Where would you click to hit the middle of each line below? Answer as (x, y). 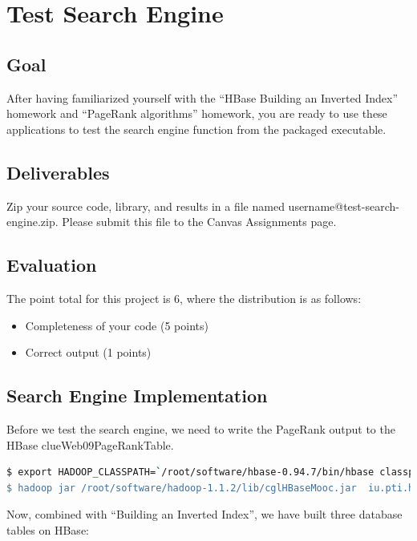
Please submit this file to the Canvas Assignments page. (199, 222)
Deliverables (58, 172)
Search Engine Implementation (137, 396)
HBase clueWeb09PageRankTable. (90, 444)
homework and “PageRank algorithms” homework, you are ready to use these (197, 113)
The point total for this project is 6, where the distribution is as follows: (184, 298)
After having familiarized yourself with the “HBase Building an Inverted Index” (202, 97)
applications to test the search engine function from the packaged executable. (196, 129)
